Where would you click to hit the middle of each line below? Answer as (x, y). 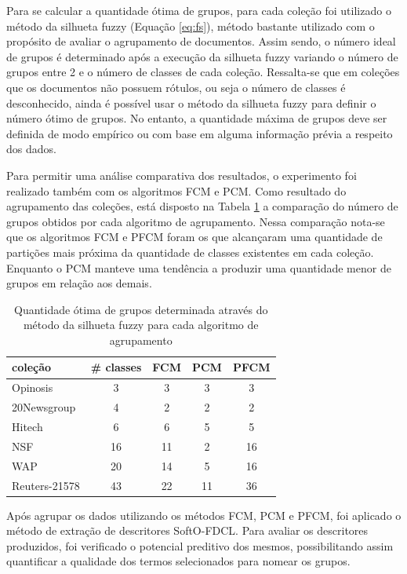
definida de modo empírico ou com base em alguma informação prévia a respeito (200, 133)
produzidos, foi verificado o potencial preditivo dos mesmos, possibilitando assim (200, 545)
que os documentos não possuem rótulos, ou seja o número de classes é (176, 87)
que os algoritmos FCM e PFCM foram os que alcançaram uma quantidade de (194, 237)
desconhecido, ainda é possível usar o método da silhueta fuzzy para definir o (191, 102)
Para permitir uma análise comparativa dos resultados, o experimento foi (182, 175)
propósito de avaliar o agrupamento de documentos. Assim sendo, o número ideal (201, 41)
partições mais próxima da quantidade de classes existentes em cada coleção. (190, 252)
